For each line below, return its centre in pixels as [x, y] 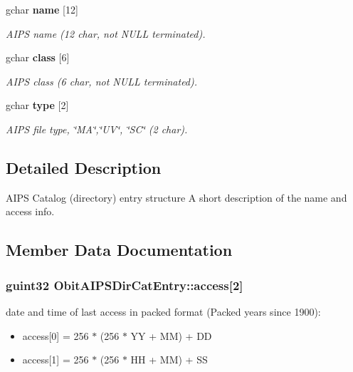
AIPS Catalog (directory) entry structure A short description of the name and [176, 197]
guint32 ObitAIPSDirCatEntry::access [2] [125, 285]
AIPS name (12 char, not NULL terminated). [106, 33]
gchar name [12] [42, 9]
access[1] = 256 [56, 360]
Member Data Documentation [119, 250]
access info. [30, 211]
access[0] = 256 [56, 335]
